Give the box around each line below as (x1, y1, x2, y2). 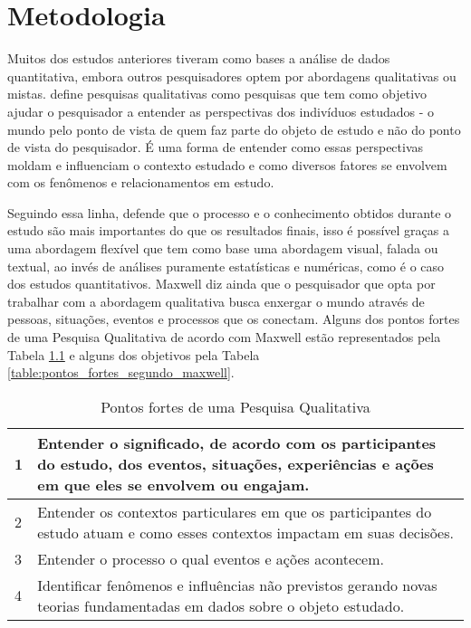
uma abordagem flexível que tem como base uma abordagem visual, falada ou (7, 239, 438, 258)
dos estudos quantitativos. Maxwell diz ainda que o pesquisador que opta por (7, 274, 436, 293)
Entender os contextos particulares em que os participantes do (37, 500, 432, 522)
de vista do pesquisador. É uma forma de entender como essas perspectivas (7, 138, 424, 157)
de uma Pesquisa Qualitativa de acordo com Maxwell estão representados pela (7, 328, 441, 347)
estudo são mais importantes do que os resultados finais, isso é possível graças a (7, 221, 449, 240)
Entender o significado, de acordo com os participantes (37, 432, 437, 453)
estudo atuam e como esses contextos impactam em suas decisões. (37, 521, 454, 543)
